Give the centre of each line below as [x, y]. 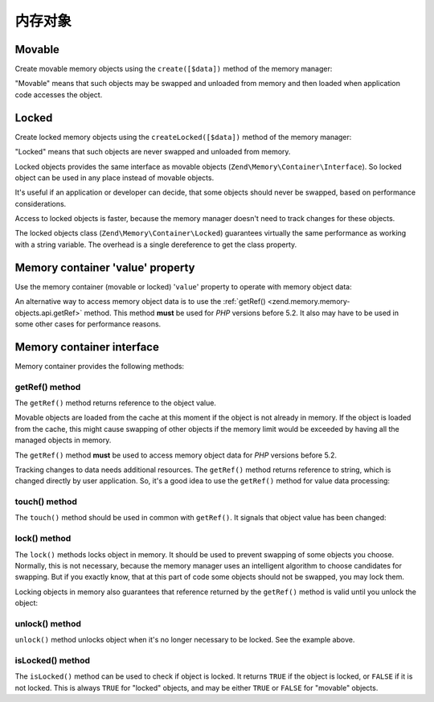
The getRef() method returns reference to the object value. [116, 403]
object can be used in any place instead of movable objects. [115, 178]
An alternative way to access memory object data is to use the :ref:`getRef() [140, 302]
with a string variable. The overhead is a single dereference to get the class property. [156, 244]
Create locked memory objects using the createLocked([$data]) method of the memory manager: [183, 137]
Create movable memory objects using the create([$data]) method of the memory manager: [174, 69]
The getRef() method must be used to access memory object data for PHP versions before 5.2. [176, 455]
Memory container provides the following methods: [100, 366]
